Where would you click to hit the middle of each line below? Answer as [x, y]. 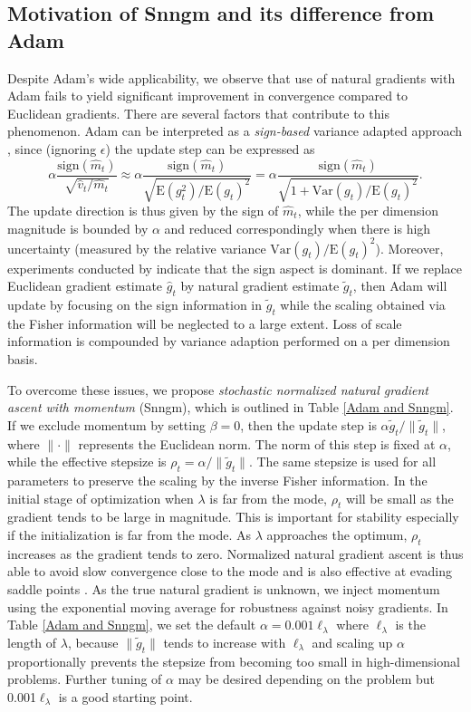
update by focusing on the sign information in [135, 305]
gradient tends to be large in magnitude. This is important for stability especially [233, 517]
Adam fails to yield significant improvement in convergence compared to [208, 96]
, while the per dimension [368, 210]
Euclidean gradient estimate [85, 286]
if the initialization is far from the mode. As [129, 534]
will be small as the [399, 498]
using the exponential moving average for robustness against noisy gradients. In [228, 606]
